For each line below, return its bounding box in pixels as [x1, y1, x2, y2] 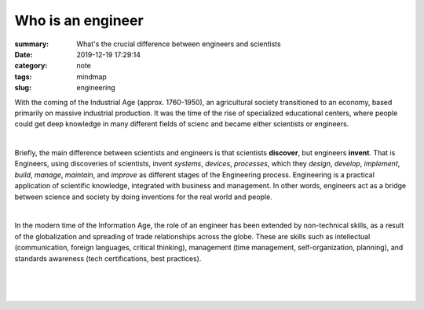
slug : [14, 83, 31, 93]
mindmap [76, 71, 108, 82]
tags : [14, 71, 32, 82]
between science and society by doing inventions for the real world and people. [14, 192, 272, 202]
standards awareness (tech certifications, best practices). [14, 253, 202, 263]
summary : [14, 39, 49, 49]
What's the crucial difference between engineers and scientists [76, 39, 282, 49]
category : [14, 61, 48, 71]
